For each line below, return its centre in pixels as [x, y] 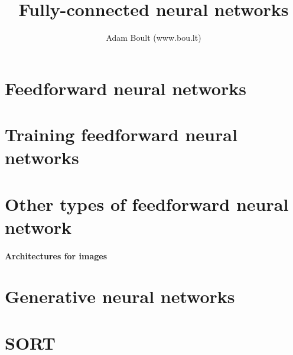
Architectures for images [56, 255]
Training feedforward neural [121, 134]
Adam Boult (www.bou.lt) [154, 38]
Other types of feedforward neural [147, 203]
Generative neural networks [120, 296]
